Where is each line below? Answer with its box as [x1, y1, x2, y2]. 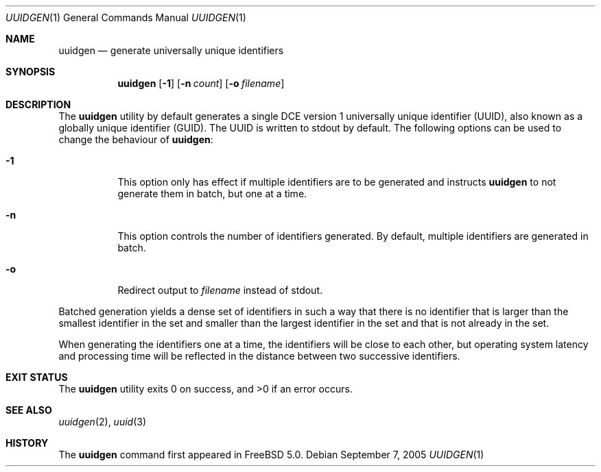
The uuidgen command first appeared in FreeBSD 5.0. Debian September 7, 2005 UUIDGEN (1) [58, 449, 484, 460]
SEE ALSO [5, 404, 52, 416]
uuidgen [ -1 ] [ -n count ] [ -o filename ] [117, 77, 285, 89]
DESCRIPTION [5, 99, 71, 110]
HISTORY [5, 437, 49, 449]
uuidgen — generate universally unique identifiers [58, 45, 284, 56]
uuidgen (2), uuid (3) [58, 416, 147, 427]
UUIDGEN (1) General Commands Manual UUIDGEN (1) [5, 12, 246, 23]
